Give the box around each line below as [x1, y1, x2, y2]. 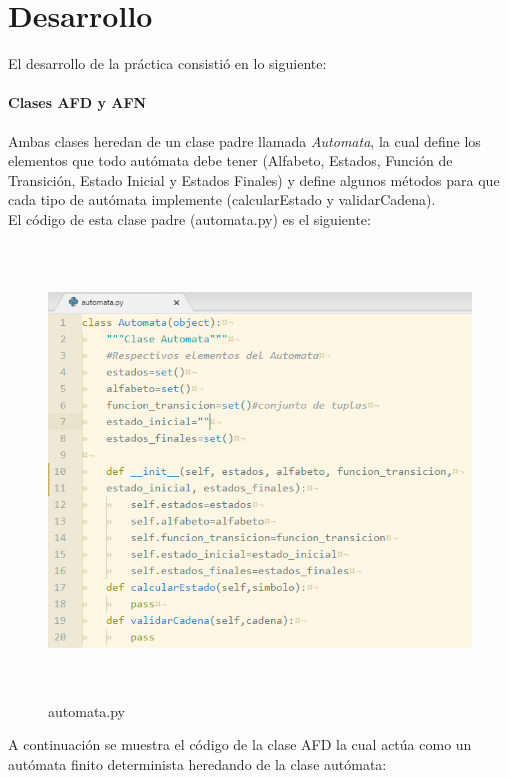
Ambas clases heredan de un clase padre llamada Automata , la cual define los [8, 130, 481, 151]
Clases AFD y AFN [8, 92, 147, 113]
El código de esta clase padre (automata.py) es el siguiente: [8, 208, 371, 229]
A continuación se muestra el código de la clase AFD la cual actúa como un [8, 734, 472, 755]
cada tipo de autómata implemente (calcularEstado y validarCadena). [8, 189, 436, 210]
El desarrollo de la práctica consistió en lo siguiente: [8, 53, 327, 74]
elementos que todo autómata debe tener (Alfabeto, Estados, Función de [8, 150, 453, 171]
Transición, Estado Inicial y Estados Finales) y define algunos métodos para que [8, 169, 500, 190]
